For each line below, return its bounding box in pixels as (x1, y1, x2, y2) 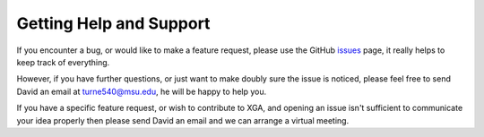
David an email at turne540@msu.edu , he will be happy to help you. (16, 86, 267, 97)
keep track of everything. (16, 56, 110, 67)
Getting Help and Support (16, 13, 211, 33)
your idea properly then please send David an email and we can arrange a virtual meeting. (16, 115, 350, 125)
